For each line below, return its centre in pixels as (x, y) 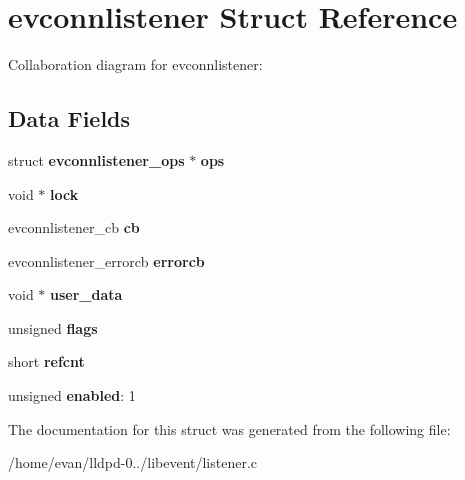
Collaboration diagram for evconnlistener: (135, 64)
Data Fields (69, 118)
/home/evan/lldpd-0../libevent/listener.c (133, 462)
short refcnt (46, 361)
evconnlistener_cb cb (74, 227)
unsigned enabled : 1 (72, 395)
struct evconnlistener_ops (96, 159)
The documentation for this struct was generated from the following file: (229, 428)
